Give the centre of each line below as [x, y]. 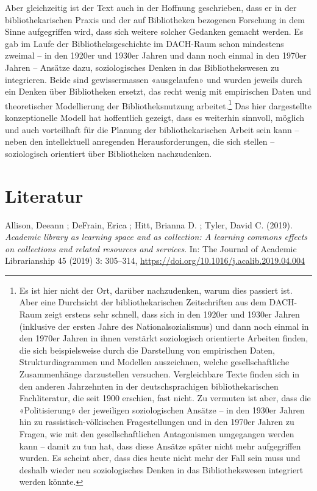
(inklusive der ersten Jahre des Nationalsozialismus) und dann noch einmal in [164, 326]
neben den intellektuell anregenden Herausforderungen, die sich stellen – [140, 141]
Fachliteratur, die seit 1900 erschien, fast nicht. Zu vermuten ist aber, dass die [165, 398]
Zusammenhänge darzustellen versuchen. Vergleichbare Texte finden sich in [159, 374]
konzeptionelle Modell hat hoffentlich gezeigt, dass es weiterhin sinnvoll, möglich [155, 117]
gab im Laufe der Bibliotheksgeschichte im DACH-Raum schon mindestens [144, 43]
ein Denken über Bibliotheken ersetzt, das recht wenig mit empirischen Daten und [158, 91]
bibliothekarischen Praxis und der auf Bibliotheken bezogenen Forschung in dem [155, 19]
